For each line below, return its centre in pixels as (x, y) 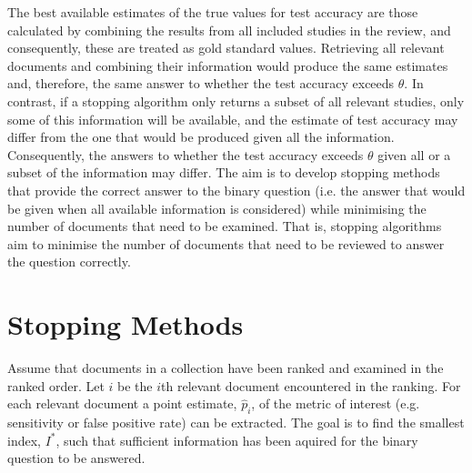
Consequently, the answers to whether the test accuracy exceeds (186, 154)
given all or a (414, 154)
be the (135, 385)
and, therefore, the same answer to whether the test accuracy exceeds (201, 83)
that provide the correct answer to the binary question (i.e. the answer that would (236, 190)
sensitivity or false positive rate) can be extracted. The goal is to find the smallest (236, 423)
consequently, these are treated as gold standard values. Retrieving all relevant (226, 48)
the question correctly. (69, 262)
